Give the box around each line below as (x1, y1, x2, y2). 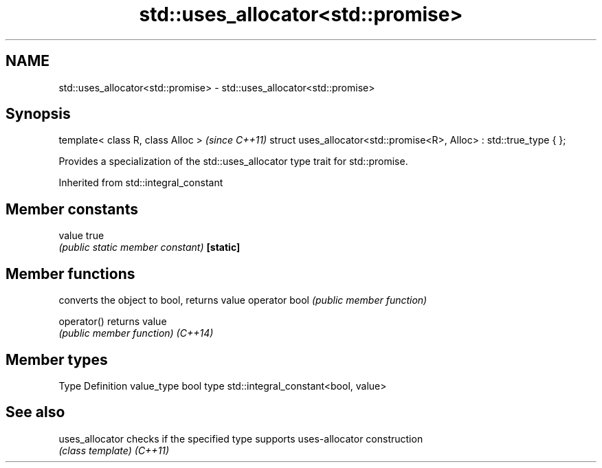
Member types (5, 350, 108, 368)
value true (58, 230, 104, 242)
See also (5, 403, 65, 421)
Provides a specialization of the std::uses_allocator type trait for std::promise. (58, 155, 408, 168)
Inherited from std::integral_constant (58, 177, 223, 189)
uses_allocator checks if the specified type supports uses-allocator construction (58, 432, 423, 445)
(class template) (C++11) (58, 444, 170, 456)
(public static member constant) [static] (58, 241, 241, 254)
